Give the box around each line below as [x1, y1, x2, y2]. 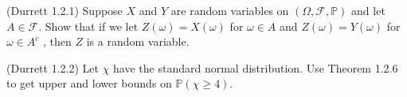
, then [43, 33, 72, 50]
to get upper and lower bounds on [6, 75, 172, 91]
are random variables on [170, 2, 289, 18]
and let [351, 2, 385, 18]
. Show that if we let [38, 17, 139, 34]
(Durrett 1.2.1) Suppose [6, 2, 123, 18]
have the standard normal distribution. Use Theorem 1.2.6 [113, 59, 398, 76]
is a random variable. [86, 33, 190, 50]
